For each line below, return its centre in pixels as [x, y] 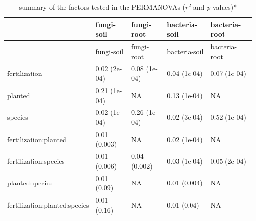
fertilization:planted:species [48, 204]
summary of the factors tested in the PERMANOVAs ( [102, 7]
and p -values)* [215, 7]
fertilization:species [36, 161]
